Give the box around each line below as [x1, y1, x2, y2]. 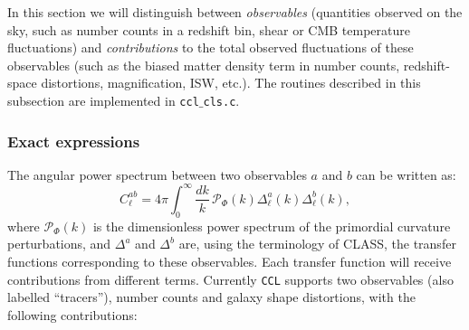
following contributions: [7, 305, 138, 324]
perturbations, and [7, 234, 111, 253]
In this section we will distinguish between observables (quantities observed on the [7, 3, 463, 21]
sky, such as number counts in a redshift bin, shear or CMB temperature [7, 20, 411, 39]
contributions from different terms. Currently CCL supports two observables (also [7, 269, 454, 288]
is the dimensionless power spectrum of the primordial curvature [92, 216, 451, 235]
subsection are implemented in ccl [7, 90, 199, 109]
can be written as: [356, 165, 456, 184]
